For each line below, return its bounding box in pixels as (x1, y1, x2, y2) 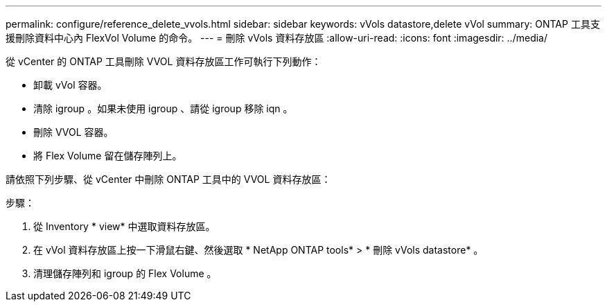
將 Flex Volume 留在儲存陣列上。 (33, 150, 182, 161)
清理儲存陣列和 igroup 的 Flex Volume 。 (33, 267, 217, 279)
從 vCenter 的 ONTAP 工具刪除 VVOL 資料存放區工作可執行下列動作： (6, 55, 322, 67)
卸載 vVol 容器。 (33, 79, 107, 91)
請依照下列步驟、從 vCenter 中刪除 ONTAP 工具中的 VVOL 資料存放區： (6, 173, 331, 185)
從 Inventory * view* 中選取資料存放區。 (33, 220, 215, 232)
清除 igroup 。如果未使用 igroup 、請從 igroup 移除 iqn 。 (33, 103, 293, 114)
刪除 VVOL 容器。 (33, 126, 114, 138)
